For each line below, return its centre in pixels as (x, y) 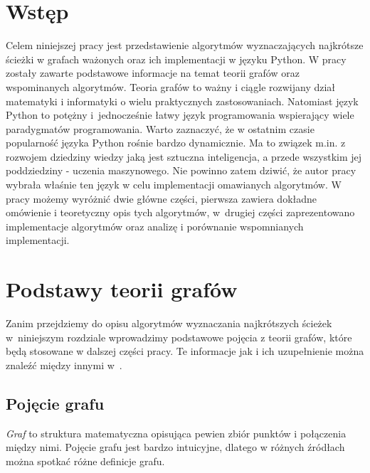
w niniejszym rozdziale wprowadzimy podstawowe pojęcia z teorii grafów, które (179, 337)
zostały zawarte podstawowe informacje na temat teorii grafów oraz (153, 73)
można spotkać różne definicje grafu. (85, 461)
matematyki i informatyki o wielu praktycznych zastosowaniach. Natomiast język (182, 101)
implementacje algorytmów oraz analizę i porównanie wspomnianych (155, 226)
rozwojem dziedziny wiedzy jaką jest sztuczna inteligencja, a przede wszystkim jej (184, 156)
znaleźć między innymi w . (64, 365)
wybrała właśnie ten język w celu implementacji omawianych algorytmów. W (174, 185)
